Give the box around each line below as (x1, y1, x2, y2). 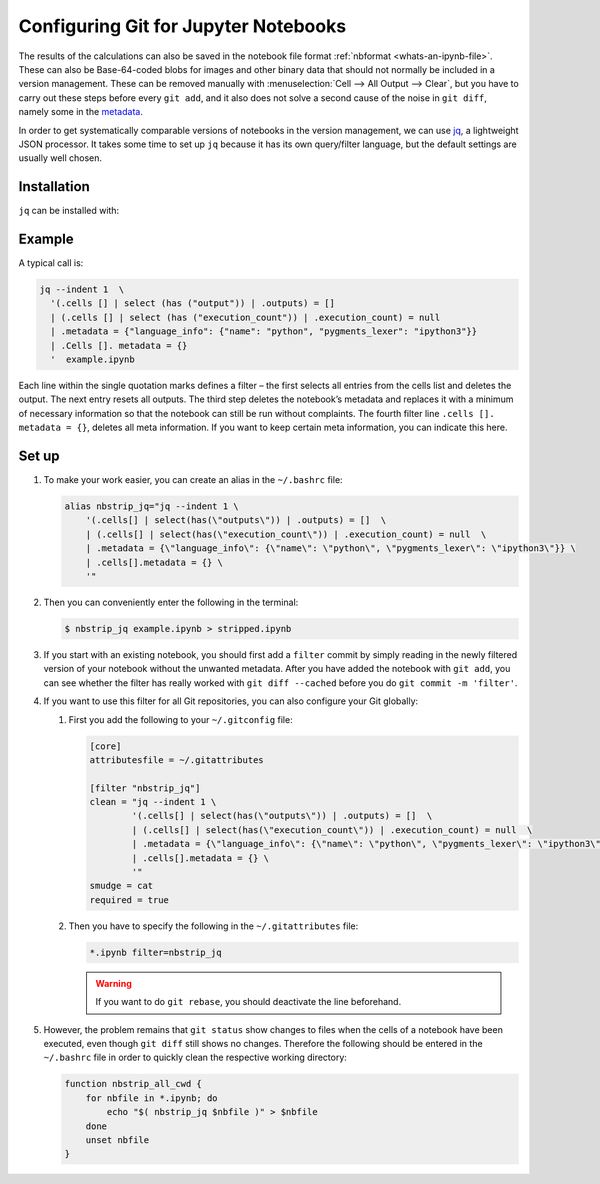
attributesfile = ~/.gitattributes (89, 754, 264, 765)
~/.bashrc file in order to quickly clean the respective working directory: (43, 1051, 347, 1064)
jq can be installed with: (18, 205, 120, 217)
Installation (18, 178, 90, 195)
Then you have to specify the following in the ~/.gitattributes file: (68, 920, 359, 932)
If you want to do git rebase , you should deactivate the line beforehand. (95, 996, 402, 1008)
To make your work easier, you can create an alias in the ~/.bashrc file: (43, 474, 344, 486)
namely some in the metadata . (18, 106, 144, 118)
